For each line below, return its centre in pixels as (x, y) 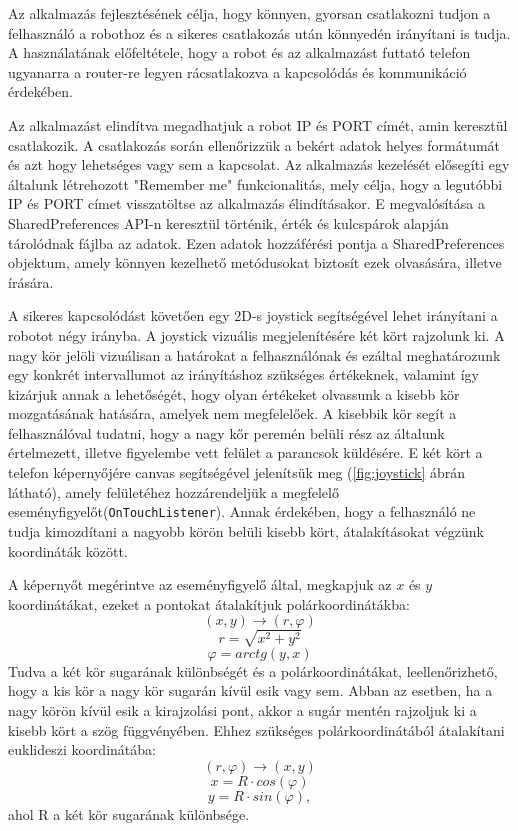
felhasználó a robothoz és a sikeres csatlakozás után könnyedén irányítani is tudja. (259, 32)
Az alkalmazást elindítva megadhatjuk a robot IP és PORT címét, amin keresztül (258, 124)
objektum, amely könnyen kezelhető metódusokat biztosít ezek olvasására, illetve (255, 262)
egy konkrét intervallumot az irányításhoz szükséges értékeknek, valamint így (243, 374)
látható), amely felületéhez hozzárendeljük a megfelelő (173, 491)
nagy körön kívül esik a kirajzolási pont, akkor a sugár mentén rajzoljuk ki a (242, 710)
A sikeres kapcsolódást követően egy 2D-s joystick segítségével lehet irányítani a (253, 315)
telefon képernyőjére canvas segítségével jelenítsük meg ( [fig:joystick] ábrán (237, 472)
